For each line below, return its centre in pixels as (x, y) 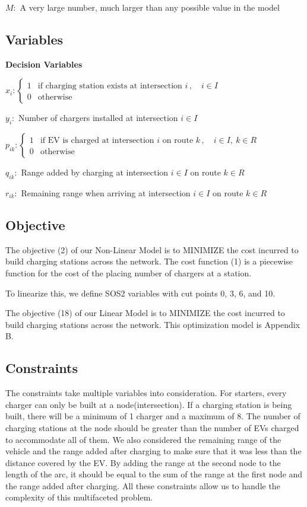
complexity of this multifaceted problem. (79, 497)
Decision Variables (44, 64)
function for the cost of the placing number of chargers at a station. (129, 272)
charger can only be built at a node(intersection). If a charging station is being (149, 404)
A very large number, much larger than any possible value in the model (150, 7)
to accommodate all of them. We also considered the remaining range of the (143, 439)
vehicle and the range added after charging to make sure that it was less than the (153, 451)
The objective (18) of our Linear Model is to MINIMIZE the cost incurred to (145, 313)
